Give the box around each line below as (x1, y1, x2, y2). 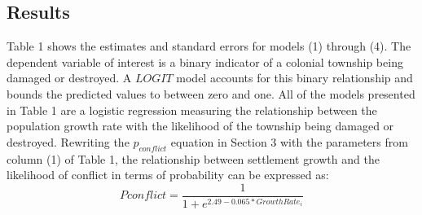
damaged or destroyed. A (7, 69, 132, 86)
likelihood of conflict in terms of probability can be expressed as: (7, 166, 329, 183)
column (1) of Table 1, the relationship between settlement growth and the (7, 150, 380, 167)
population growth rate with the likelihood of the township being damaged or (7, 117, 394, 134)
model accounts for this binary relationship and (176, 69, 413, 86)
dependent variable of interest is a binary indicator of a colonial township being (7, 53, 403, 70)
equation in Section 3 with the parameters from (170, 133, 408, 150)
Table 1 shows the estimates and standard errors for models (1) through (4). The (7, 37, 411, 55)
